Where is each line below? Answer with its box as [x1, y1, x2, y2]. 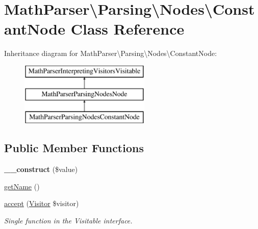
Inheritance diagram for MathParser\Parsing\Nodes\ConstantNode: [4, 48, 217, 59]
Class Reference [70, 18, 185, 39]
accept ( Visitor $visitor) [4, 198, 79, 209]
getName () [4, 181, 40, 191]
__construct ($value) [4, 164, 78, 175]
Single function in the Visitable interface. [4, 215, 133, 225]
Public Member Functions [4, 140, 144, 156]
